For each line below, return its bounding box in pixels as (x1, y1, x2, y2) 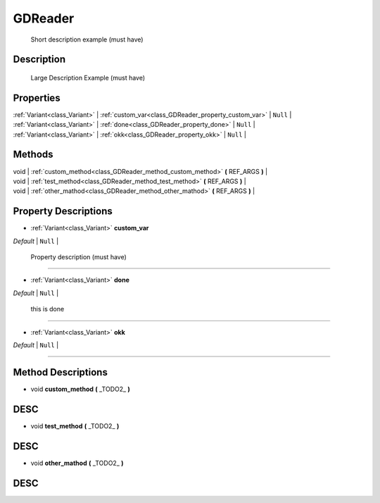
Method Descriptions (13, 366, 108, 378)
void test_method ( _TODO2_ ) (30, 421, 120, 430)
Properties (13, 92, 61, 104)
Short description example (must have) (30, 35, 144, 44)
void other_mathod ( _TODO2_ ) (30, 459, 124, 467)
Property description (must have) (30, 253, 127, 261)
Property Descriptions (13, 205, 113, 218)
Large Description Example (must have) (30, 73, 146, 82)
